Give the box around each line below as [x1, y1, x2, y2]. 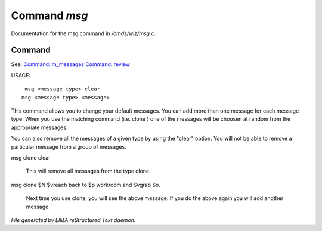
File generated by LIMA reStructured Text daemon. [11, 216, 136, 223]
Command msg [11, 9, 88, 22]
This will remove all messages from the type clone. [26, 167, 151, 175]
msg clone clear [11, 154, 51, 161]
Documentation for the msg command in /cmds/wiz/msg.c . [11, 30, 156, 37]
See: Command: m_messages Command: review [11, 61, 131, 68]
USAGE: [11, 71, 31, 79]
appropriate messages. [11, 124, 68, 131]
